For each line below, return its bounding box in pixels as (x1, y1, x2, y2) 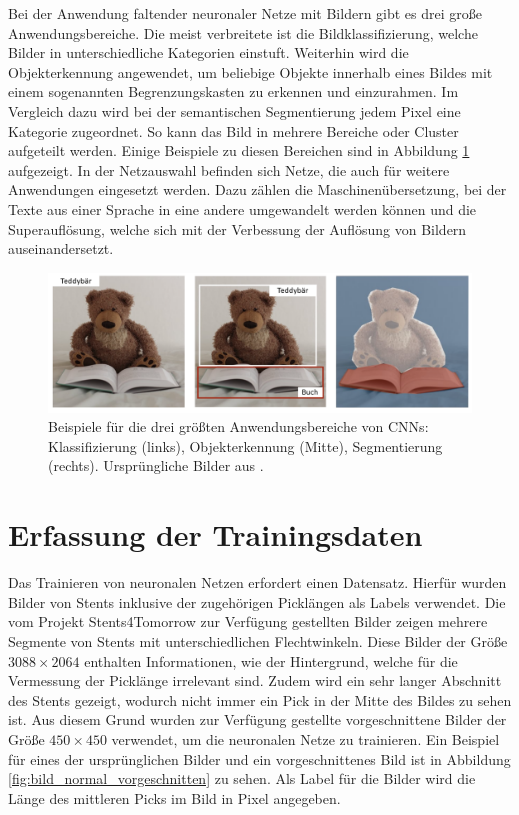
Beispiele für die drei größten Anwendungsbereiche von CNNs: (48, 416, 429, 437)
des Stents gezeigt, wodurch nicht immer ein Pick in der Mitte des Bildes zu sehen (8, 689, 512, 710)
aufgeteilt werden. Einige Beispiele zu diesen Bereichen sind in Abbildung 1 (8, 140, 470, 161)
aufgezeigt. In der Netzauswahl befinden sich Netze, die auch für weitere (8, 159, 450, 180)
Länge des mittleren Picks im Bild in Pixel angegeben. (8, 787, 341, 808)
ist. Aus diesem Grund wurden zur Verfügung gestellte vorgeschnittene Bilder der (8, 709, 507, 730)
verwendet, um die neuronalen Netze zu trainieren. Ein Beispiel (111, 728, 500, 749)
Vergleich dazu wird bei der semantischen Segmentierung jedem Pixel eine (8, 100, 461, 121)
